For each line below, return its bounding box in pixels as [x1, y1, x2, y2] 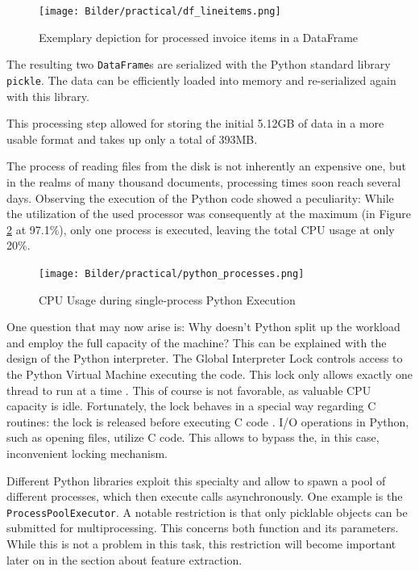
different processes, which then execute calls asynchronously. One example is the [6, 488, 403, 505]
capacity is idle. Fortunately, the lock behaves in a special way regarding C [6, 397, 376, 414]
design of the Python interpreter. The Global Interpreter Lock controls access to [6, 350, 403, 367]
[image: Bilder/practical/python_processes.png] [39, 267, 305, 279]
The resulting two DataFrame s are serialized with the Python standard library [6, 56, 391, 73]
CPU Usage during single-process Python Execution [39, 291, 296, 308]
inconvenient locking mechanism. [6, 444, 168, 461]
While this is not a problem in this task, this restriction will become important [6, 535, 396, 552]
